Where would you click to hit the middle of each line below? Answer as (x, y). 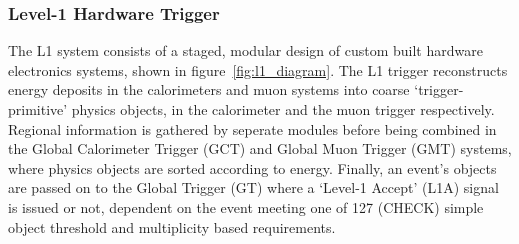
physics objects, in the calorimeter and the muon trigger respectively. (283, 109)
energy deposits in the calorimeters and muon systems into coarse (209, 89)
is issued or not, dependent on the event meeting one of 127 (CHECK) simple (246, 206)
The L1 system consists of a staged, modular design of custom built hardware (245, 50)
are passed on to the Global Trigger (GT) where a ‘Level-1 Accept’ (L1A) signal (253, 187)
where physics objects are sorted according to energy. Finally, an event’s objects (252, 167)
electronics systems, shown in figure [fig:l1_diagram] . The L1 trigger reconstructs (258, 69)
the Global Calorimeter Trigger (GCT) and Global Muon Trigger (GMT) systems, (260, 148)
